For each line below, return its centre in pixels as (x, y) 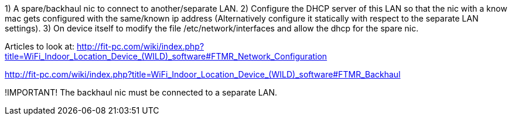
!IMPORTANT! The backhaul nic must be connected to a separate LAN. (141, 92)
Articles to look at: (40, 46)
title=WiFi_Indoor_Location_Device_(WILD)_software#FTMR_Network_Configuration (166, 56)
